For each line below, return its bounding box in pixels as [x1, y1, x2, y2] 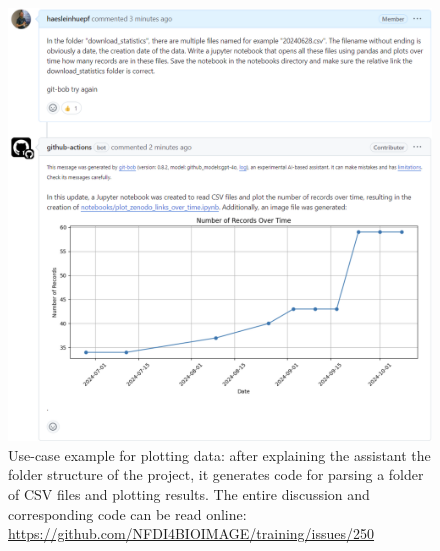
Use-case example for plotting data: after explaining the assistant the [8, 444, 431, 465]
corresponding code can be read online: [8, 503, 247, 524]
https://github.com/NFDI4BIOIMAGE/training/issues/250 [8, 523, 375, 544]
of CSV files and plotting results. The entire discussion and [8, 484, 370, 505]
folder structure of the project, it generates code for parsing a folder [8, 464, 424, 485]
